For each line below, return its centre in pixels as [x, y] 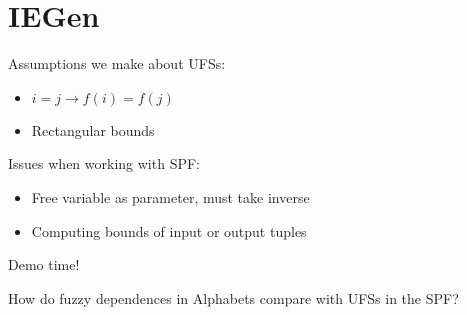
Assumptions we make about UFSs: [117, 63]
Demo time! [44, 264]
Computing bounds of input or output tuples [169, 230]
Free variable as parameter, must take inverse [170, 196]
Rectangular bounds [93, 129]
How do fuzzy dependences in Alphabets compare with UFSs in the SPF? [233, 297]
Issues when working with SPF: [104, 163]
